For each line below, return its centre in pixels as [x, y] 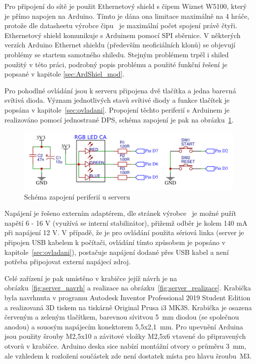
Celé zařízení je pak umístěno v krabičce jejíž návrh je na [91, 278]
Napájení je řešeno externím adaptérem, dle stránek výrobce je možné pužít [120, 213]
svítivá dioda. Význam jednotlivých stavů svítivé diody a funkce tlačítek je [117, 100]
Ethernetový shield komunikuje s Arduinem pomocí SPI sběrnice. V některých [123, 35]
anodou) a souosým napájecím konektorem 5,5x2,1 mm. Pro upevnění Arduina [124, 326]
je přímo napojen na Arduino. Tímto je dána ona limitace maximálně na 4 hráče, [127, 16]
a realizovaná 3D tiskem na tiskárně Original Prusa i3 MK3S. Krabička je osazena [128, 307]
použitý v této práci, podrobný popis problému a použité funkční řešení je [116, 64]
